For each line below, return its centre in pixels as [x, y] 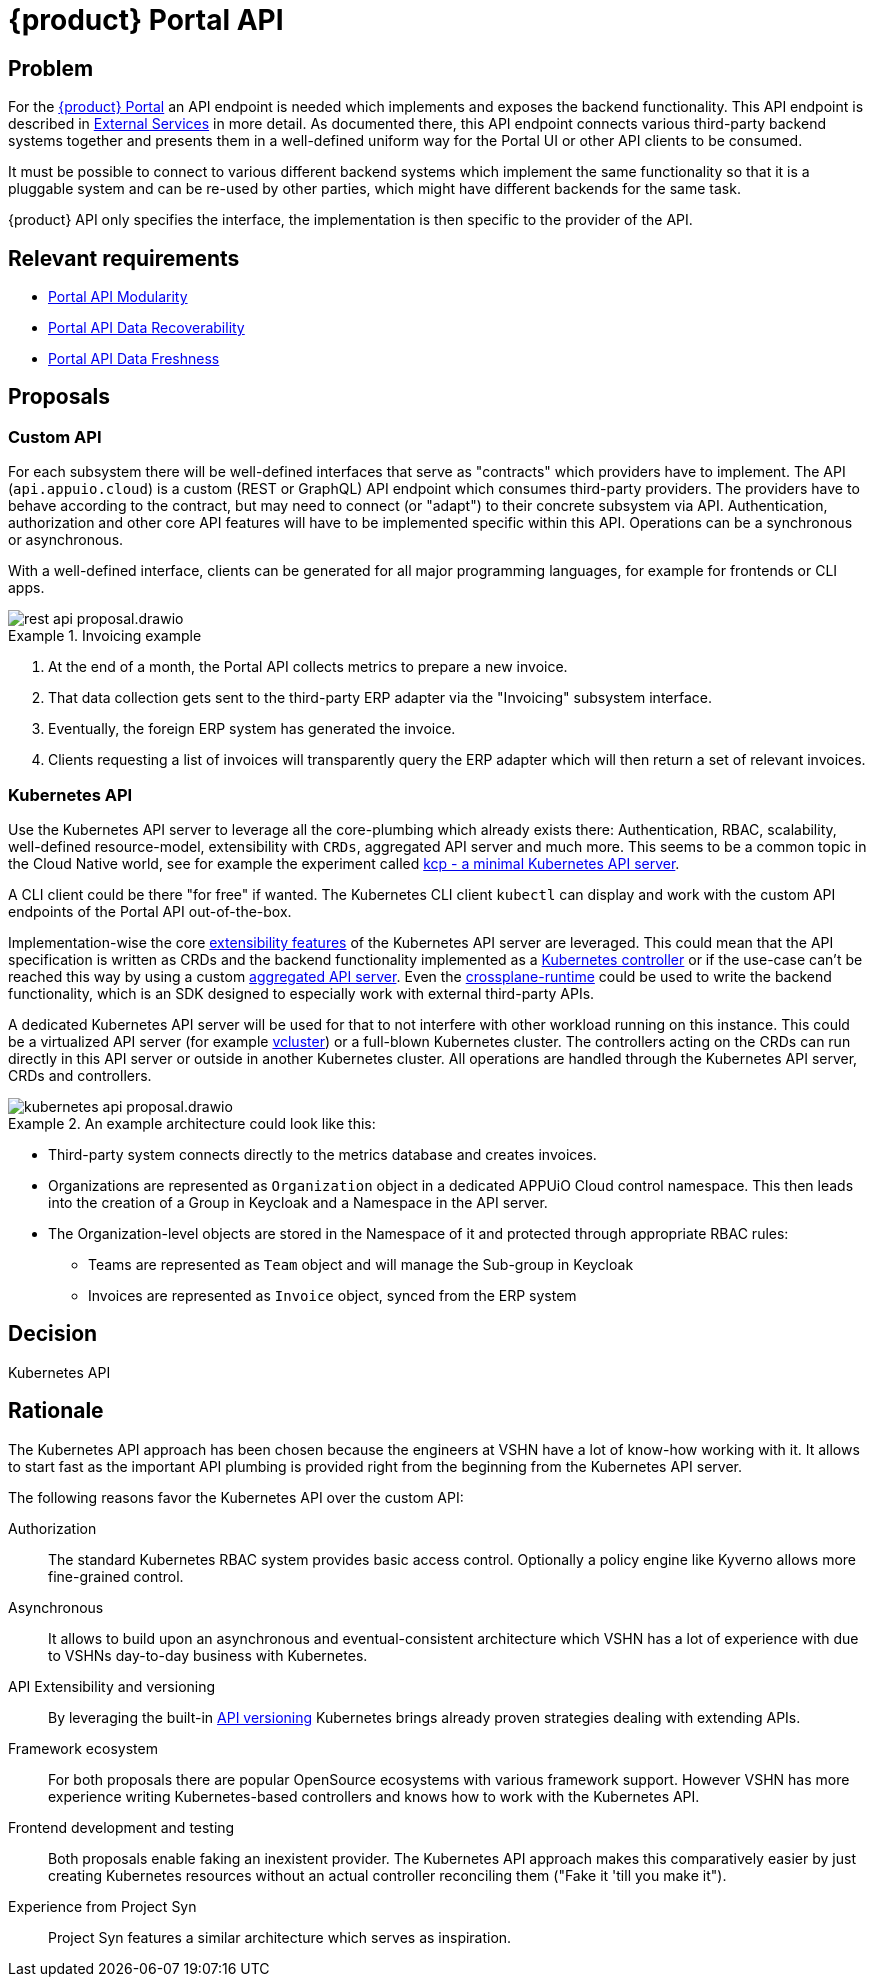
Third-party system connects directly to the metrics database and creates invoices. [322, 1154]
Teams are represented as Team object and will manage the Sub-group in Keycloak [361, 1264]
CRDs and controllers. [80, 1075]
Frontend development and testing [121, 1827]
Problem [51, 68]
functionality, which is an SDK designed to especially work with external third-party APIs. [301, 993]
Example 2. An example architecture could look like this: [192, 1123]
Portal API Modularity [118, 297]
